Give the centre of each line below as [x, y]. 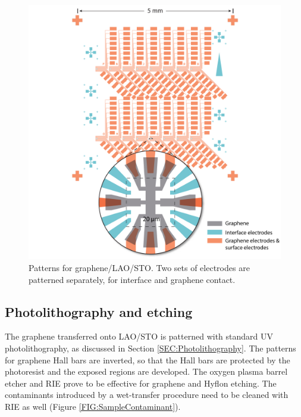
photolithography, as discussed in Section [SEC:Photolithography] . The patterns [150, 348]
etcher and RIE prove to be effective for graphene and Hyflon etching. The [141, 383]
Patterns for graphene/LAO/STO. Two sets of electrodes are [139, 267]
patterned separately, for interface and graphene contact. [132, 279]
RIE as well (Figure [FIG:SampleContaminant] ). [93, 406]
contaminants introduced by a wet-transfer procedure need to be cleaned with [147, 395]
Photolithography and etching [99, 311]
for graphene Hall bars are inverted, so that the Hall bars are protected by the [148, 360]
